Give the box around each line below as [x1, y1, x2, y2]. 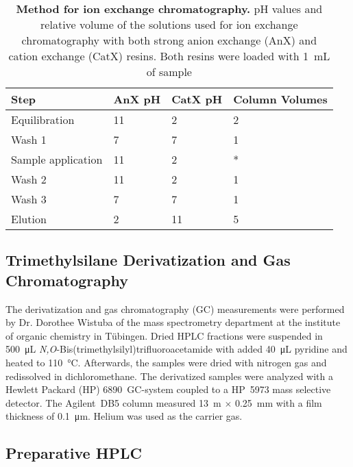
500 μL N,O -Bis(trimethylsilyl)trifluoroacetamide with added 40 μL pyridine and [5, 342, 348, 356]
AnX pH [113, 91, 161, 107]
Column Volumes [233, 91, 328, 107]
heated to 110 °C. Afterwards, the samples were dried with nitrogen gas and [5, 355, 327, 369]
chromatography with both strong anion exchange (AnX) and [21, 32, 317, 48]
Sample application [11, 151, 103, 167]
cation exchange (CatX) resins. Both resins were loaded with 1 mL [8, 48, 330, 64]
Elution [11, 211, 47, 227]
